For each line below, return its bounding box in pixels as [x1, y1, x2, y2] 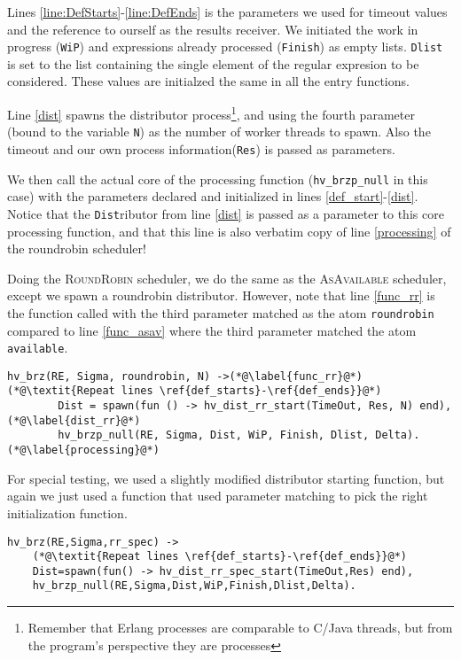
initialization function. [7, 503, 128, 522]
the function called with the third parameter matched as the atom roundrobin [7, 303, 434, 322]
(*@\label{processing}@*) [7, 444, 160, 457]
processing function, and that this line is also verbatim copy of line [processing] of [7, 221, 451, 240]
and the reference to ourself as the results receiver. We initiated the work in [7, 19, 418, 38]
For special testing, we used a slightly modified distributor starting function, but [7, 469, 445, 487]
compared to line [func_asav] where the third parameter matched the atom [7, 321, 417, 339]
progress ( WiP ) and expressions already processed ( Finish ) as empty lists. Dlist [7, 37, 443, 56]
